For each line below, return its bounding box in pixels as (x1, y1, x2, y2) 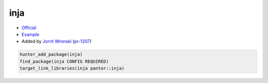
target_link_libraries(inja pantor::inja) (19, 66, 125, 71)
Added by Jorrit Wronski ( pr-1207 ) (21, 39, 92, 44)
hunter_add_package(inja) (19, 52, 83, 57)
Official (21, 25, 37, 31)
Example (21, 31, 40, 37)
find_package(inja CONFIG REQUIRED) (19, 58, 109, 64)
